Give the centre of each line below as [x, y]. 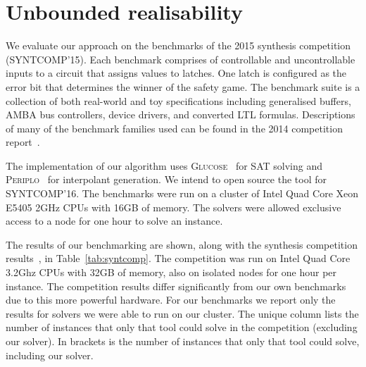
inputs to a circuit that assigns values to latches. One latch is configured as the [176, 73]
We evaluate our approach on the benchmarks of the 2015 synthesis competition [178, 45]
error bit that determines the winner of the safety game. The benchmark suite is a [183, 86]
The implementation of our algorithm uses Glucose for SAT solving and [164, 165]
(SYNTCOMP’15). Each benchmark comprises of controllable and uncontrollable [181, 59]
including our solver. [50, 355]
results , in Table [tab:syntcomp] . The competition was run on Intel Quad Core [178, 258]
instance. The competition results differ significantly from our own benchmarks [176, 286]
